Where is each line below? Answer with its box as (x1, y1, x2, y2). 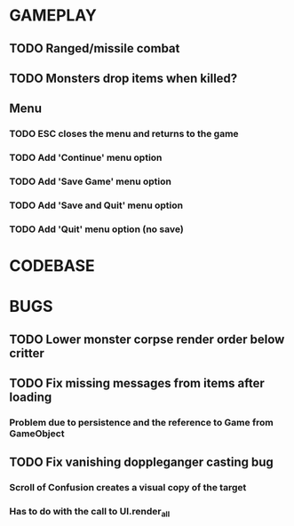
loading (9, 390, 52, 405)
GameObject (9, 427, 65, 440)
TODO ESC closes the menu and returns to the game (9, 128, 239, 140)
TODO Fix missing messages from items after (9, 376, 265, 391)
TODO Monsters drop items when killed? (9, 70, 238, 85)
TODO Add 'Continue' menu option (9, 152, 163, 164)
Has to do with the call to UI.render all (9, 506, 171, 520)
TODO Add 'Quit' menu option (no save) (9, 223, 184, 235)
